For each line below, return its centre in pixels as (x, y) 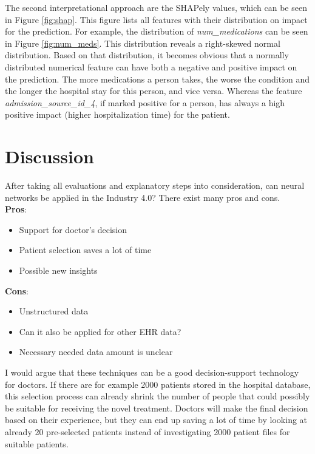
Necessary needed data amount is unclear (96, 352)
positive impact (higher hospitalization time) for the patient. (117, 114)
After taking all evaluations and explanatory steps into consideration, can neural (155, 185)
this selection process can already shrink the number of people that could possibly (157, 396)
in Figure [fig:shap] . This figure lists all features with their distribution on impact (156, 19)
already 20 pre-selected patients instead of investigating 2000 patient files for (147, 431)
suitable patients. (37, 443)
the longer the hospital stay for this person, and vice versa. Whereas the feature (154, 91)
